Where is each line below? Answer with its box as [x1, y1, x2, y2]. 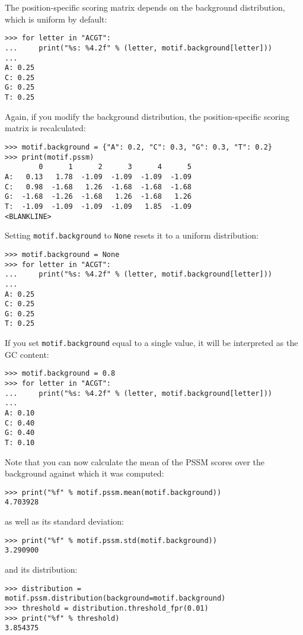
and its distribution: [5, 563, 78, 576]
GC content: [5, 348, 49, 360]
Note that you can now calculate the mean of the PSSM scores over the [5, 455, 264, 468]
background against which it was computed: [5, 467, 164, 480]
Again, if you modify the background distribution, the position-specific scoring [5, 110, 290, 122]
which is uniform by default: [5, 12, 107, 25]
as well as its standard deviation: [5, 515, 125, 528]
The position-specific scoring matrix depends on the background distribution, [5, 1, 285, 13]
